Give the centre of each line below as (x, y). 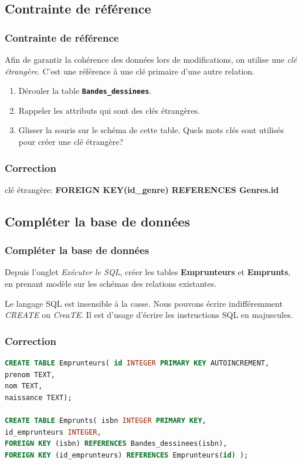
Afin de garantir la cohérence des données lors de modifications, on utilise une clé (151, 59)
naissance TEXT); (38, 397)
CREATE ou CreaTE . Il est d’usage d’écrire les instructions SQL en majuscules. (149, 315)
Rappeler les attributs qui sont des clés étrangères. (109, 110)
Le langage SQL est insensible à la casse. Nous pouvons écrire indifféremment (144, 303)
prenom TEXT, (30, 375)
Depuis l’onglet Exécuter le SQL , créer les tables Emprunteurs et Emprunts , (148, 272)
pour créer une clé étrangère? (71, 142)
